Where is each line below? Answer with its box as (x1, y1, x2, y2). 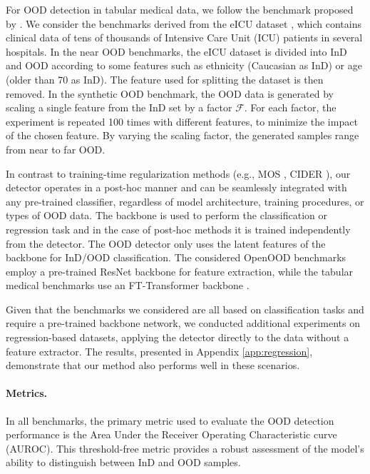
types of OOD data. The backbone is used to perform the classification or (6, 208, 328, 223)
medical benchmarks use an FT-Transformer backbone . (6, 278, 250, 293)
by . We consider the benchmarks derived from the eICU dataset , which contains (6, 16, 361, 31)
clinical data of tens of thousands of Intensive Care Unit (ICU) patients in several (6, 30, 363, 45)
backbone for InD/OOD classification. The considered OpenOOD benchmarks (6, 250, 346, 265)
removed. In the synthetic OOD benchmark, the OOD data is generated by (6, 86, 334, 101)
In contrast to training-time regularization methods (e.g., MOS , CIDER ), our (6, 166, 351, 181)
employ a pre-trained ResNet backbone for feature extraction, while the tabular (6, 263, 354, 278)
